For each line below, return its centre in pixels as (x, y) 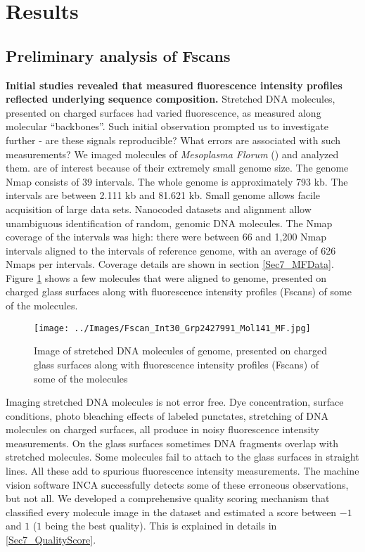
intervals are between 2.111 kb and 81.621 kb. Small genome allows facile (163, 195)
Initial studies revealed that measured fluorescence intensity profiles (174, 85)
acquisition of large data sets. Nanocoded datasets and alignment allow (159, 208)
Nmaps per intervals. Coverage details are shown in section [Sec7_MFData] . (170, 264)
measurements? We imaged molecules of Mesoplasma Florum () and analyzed (172, 154)
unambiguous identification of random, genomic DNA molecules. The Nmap (169, 223)
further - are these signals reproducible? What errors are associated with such (173, 140)
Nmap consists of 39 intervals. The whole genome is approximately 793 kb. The (177, 181)
